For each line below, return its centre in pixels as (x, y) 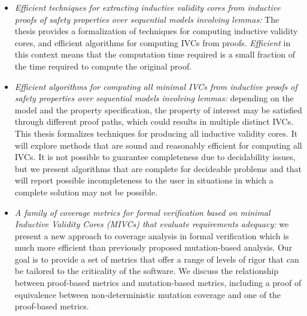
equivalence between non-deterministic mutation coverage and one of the (148, 294)
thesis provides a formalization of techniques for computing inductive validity (156, 31)
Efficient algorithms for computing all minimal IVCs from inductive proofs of (156, 86)
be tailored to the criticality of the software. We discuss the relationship (147, 271)
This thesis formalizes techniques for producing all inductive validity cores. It (156, 133)
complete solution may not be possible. (86, 192)
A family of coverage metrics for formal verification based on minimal (142, 212)
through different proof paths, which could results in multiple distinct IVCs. (154, 121)
